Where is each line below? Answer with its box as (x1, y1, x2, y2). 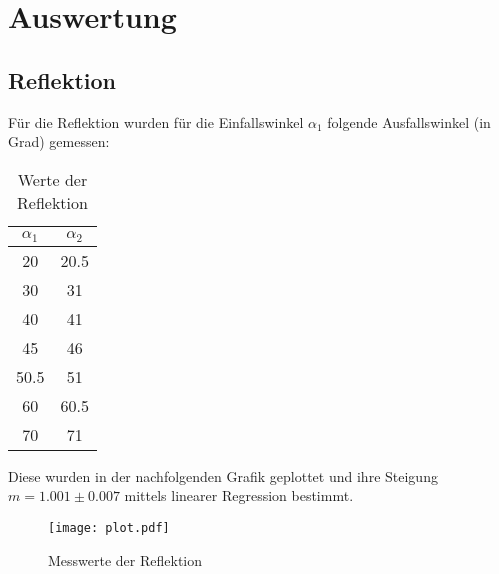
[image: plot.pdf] (48, 520, 170, 535)
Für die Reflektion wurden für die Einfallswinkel (8, 111, 304, 132)
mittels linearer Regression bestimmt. (124, 485, 354, 506)
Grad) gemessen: (8, 131, 110, 152)
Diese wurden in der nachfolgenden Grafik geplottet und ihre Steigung (8, 465, 438, 486)
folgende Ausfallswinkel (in (327, 111, 491, 132)
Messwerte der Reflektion (48, 549, 203, 570)
